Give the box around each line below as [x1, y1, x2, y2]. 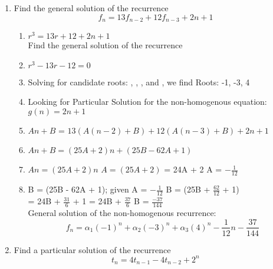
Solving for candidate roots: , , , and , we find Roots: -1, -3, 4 [28, 75, 250, 88]
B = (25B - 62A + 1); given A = [28, 183, 147, 195]
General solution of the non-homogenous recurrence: [28, 206, 216, 218]
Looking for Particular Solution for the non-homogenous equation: [28, 95, 267, 108]
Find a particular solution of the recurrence [14, 243, 171, 255]
